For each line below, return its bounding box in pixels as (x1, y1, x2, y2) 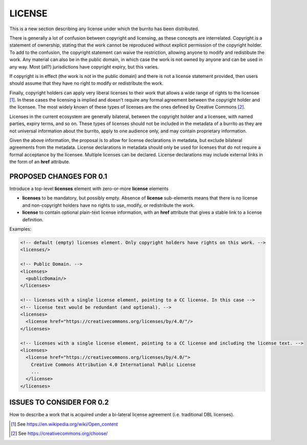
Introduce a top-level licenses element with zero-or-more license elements (9, 186, 169, 192)
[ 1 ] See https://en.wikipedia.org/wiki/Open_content (11, 421, 118, 427)
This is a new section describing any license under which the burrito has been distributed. (9, 26, 200, 32)
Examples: (9, 226, 32, 232)
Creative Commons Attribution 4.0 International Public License (31, 361, 196, 368)
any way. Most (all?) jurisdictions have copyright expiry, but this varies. (9, 64, 159, 70)
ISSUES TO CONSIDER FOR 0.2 (9, 398, 109, 407)
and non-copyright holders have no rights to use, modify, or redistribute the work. (22, 202, 195, 208)
